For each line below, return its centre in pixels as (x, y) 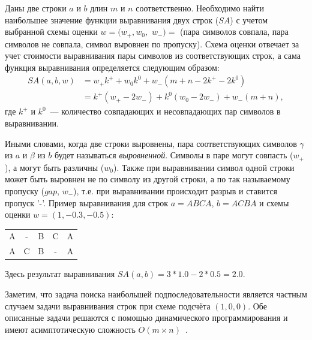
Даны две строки (36, 8)
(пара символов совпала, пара (234, 31)
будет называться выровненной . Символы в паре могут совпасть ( (174, 155)
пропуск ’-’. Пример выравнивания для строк (87, 202)
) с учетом (249, 19)
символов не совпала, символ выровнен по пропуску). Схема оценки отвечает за (152, 43)
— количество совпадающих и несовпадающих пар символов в (165, 111)
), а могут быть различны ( (55, 167)
